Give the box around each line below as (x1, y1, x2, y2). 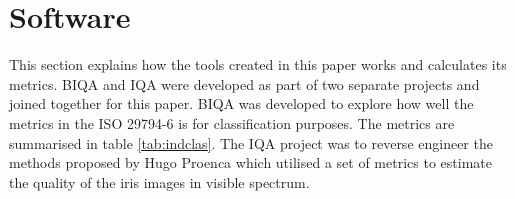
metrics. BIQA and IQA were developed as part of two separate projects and (9, 73, 480, 94)
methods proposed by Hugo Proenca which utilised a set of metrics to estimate (9, 152, 492, 173)
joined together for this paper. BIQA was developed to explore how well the (9, 93, 474, 114)
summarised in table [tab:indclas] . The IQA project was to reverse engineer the (9, 132, 493, 153)
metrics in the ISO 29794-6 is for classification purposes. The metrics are (9, 112, 455, 133)
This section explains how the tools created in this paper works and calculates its (9, 54, 507, 75)
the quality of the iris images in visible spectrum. (9, 171, 310, 192)
